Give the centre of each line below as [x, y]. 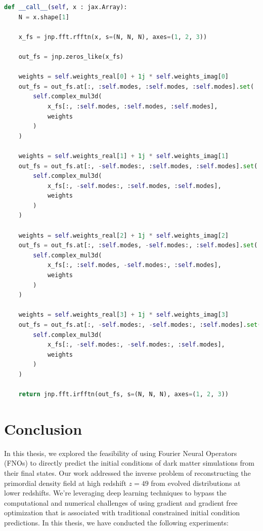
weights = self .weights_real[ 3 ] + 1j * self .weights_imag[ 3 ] [124, 315]
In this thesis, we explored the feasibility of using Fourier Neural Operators [121, 453]
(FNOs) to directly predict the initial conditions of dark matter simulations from [129, 463]
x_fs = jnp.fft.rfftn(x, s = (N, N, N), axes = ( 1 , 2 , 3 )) [113, 37]
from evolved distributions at [196, 483]
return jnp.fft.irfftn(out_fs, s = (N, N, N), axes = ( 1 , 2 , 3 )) [123, 394]
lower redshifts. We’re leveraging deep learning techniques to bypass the [115, 493]
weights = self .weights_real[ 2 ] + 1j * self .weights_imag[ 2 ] [124, 235]
